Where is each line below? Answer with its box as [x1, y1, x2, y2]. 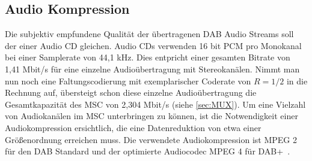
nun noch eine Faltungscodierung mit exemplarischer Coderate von [5, 74, 251, 87]
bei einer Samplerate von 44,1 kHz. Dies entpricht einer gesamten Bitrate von [5, 51, 290, 63]
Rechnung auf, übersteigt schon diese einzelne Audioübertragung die [5, 86, 257, 99]
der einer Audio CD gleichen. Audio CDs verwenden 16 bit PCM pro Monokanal [5, 39, 302, 51]
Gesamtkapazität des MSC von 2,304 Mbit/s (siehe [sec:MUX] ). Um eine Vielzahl [5, 98, 306, 110]
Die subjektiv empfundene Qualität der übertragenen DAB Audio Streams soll [5, 28, 294, 40]
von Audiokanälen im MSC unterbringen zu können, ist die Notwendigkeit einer [5, 110, 298, 122]
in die [286, 74, 308, 87]
